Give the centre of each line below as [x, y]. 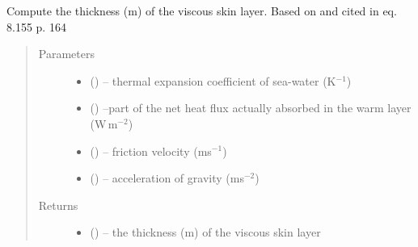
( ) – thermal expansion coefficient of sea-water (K [213, 80]
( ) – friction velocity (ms [151, 151]
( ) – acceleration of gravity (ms [167, 178]
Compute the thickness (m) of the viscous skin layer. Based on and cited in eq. [202, 10]
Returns [58, 205]
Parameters [66, 54]
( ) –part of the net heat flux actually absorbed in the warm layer [251, 108]
